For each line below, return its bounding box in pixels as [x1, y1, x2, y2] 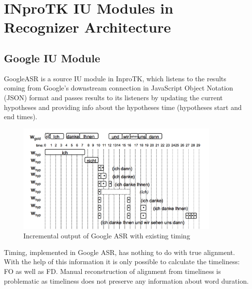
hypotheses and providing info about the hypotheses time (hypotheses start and [4, 102, 242, 112]
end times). [4, 111, 37, 122]
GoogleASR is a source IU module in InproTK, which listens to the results [4, 73, 227, 83]
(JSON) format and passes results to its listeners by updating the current [4, 92, 223, 102]
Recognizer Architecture [4, 17, 171, 37]
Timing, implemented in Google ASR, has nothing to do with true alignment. [4, 247, 235, 257]
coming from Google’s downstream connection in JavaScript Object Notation [4, 83, 234, 93]
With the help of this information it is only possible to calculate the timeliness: [4, 256, 240, 267]
